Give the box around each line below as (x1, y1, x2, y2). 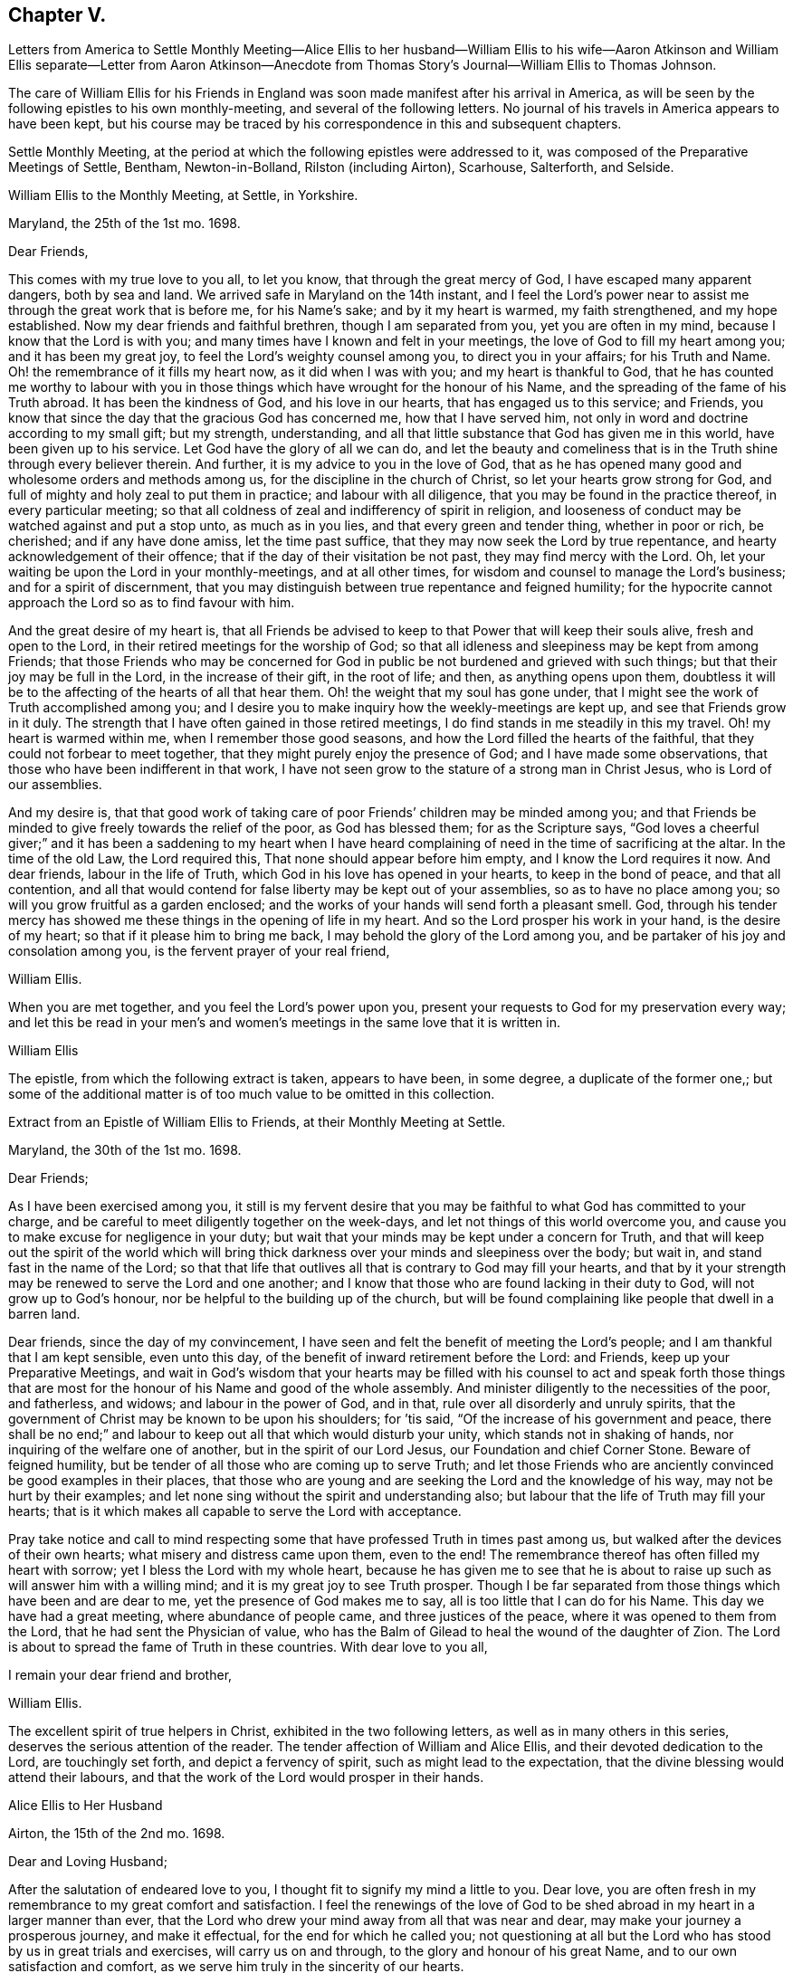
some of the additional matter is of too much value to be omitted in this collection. (8, 1086, 495, 1102)
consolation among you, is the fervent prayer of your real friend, (8, 943, 390, 959)
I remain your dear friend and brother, (8, 1667, 233, 1683)
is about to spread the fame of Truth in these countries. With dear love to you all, (8, 1639, 488, 1655)
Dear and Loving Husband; (8, 1854, 167, 1870)
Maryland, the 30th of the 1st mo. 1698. (8, 1142, 242, 1158)
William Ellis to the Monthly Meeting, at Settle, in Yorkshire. (8, 187, 358, 204)
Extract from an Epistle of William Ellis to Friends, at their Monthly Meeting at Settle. (8, 1114, 506, 1130)
